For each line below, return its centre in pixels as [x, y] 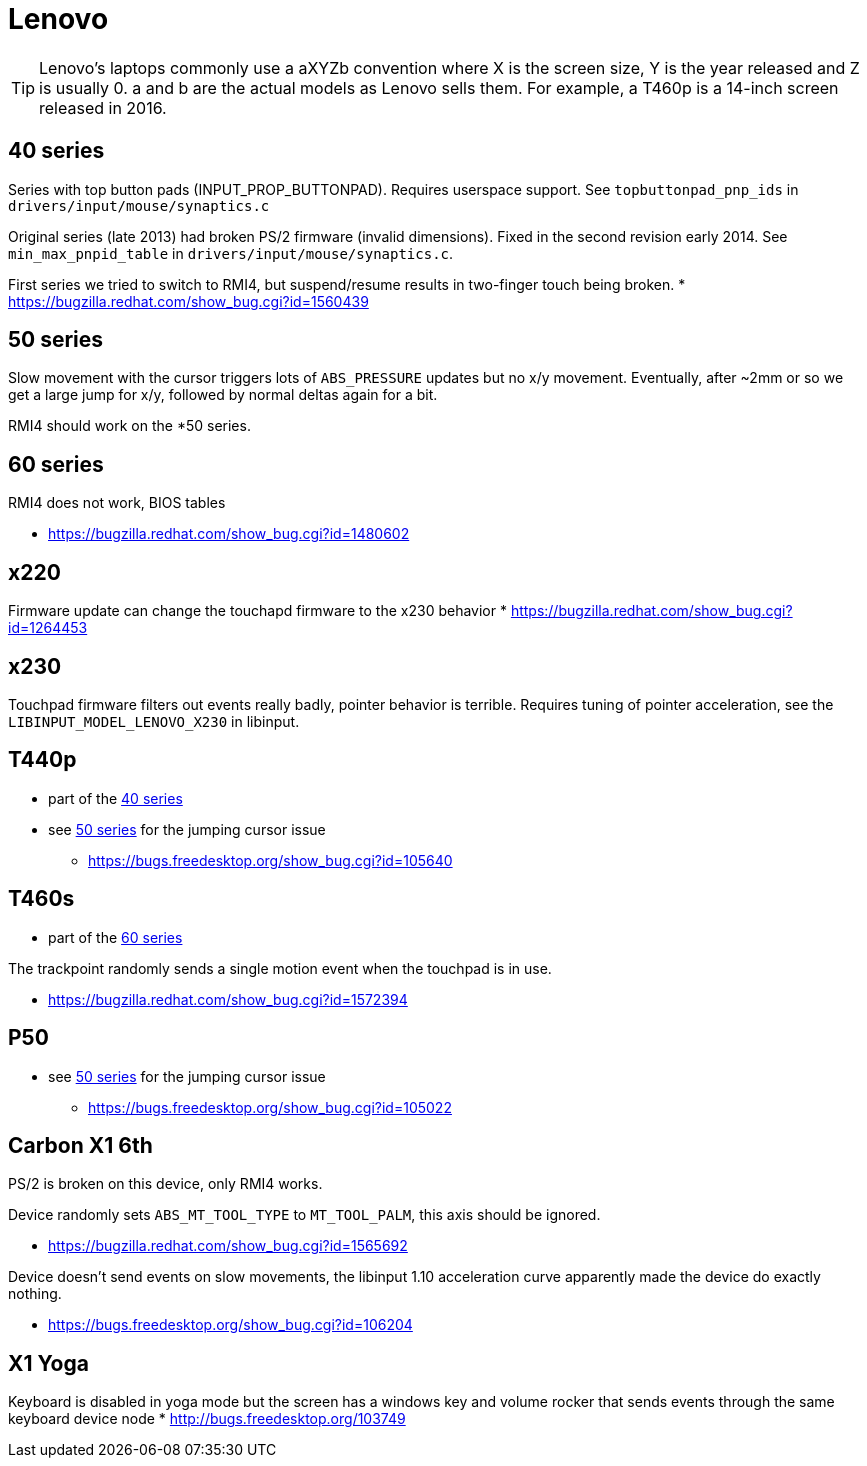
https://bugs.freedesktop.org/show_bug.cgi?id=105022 [270, 1107]
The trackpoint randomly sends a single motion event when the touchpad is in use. [280, 968]
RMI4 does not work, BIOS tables [117, 503]
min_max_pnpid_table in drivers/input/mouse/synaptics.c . [231, 253]
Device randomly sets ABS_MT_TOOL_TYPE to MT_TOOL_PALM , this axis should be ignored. [304, 1215]
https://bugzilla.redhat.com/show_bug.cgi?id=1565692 [228, 1246]
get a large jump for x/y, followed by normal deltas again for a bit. [223, 395]
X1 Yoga [48, 1363]
